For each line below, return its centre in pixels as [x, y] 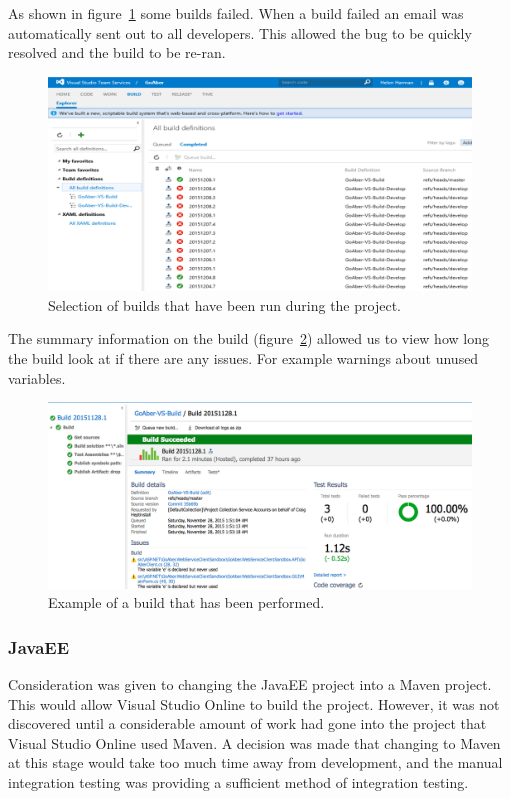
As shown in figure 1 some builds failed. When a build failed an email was [236, 13]
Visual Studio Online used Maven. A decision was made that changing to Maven [254, 742]
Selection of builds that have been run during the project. [224, 304]
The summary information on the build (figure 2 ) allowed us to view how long [248, 338]
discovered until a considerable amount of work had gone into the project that [247, 723]
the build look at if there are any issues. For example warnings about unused [243, 358]
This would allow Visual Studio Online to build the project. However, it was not [254, 703]
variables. [37, 377]
